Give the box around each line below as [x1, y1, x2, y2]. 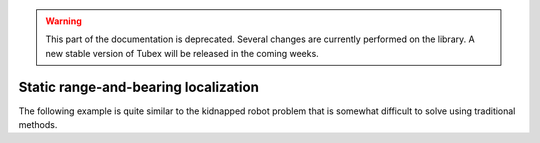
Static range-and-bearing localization [18, 78, 259, 95]
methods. [18, 119, 58, 131]
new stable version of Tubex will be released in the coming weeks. [45, 47, 319, 59]
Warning [45, 15, 82, 27]
